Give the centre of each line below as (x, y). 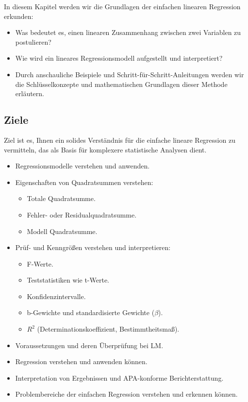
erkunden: (19, 16)
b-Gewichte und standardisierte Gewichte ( (91, 312)
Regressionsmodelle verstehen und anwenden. (83, 166)
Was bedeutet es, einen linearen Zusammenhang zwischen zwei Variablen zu (128, 32)
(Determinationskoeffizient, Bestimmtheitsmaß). (108, 329)
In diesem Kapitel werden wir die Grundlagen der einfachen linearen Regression (122, 6)
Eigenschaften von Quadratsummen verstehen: (84, 182)
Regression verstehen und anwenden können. (81, 361)
